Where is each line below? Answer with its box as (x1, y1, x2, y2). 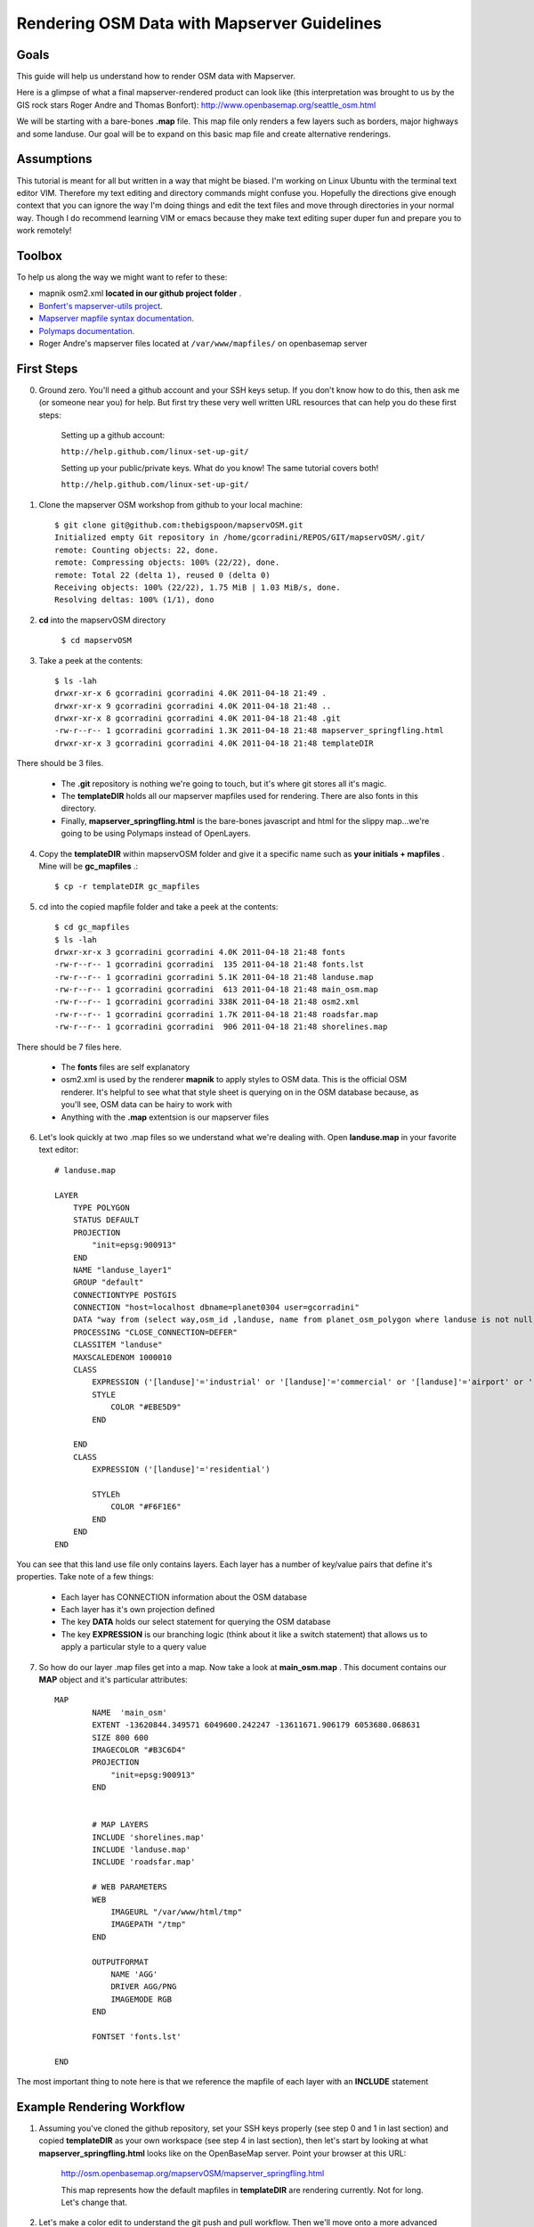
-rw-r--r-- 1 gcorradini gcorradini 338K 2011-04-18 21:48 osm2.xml (54, 997, 360, 1007)
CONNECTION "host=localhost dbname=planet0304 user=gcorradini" (72, 1302, 360, 1313)
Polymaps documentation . (38, 325, 135, 336)
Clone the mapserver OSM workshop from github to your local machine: (38, 499, 303, 510)
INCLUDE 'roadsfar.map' (92, 1857, 196, 1867)
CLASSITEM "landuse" (72, 1340, 163, 1350)
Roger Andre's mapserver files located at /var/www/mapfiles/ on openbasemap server (38, 338, 368, 348)
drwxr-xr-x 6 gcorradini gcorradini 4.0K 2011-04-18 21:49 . (54, 689, 327, 698)
